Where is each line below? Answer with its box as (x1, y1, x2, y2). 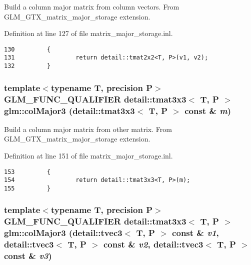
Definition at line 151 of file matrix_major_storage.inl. (4, 150, 173, 160)
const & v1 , (172, 226, 219, 239)
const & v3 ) (4, 249, 52, 262)
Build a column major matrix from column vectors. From (4, 1, 179, 11)
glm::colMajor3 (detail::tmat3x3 (4, 104, 135, 116)
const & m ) (184, 104, 231, 116)
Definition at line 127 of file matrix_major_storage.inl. (4, 28, 173, 38)
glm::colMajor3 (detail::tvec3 (4, 226, 122, 239)
